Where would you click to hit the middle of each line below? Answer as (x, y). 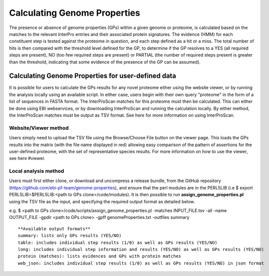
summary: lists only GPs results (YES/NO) (70, 236)
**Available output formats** (54, 229)
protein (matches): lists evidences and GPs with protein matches (100, 256)
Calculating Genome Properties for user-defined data (93, 76)
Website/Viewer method (39, 128)
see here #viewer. (27, 158)
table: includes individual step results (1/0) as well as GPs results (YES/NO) (118, 243)
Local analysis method (37, 171)
